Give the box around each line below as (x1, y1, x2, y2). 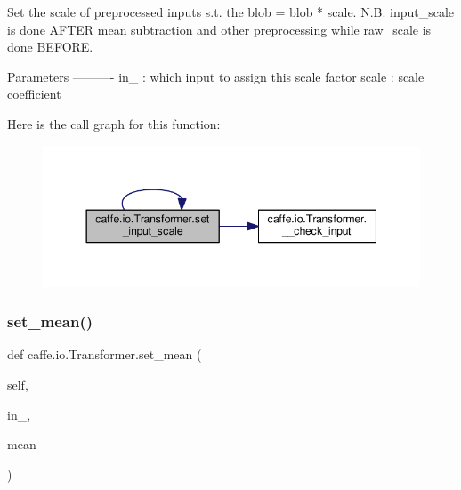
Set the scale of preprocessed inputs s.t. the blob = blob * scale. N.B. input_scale (7, 3, 455, 20)
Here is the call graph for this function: (7, 114, 221, 133)
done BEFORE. (7, 37, 93, 56)
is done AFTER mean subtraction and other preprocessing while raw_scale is (7, 20, 432, 38)
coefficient (7, 84, 61, 103)
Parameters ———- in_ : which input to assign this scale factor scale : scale (7, 67, 425, 85)
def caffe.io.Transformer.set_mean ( (7, 345, 202, 364)
